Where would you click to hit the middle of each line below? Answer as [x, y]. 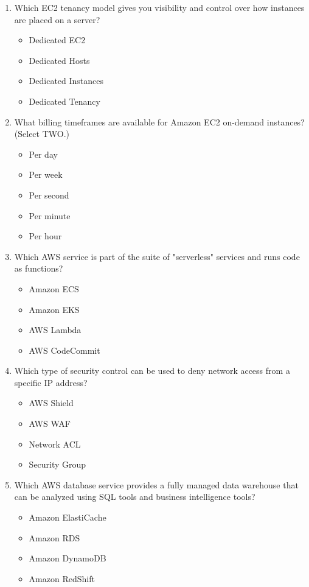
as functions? [39, 268]
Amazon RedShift [62, 578]
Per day [43, 154]
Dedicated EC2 [57, 40]
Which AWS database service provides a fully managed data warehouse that [156, 484]
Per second [49, 195]
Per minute [50, 215]
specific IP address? [51, 382]
